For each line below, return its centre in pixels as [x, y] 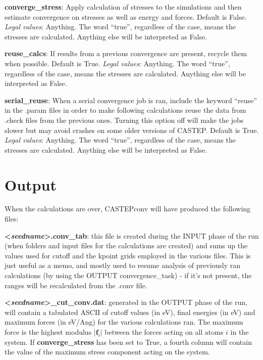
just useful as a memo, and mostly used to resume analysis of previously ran [123, 265]
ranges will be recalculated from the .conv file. [76, 285]
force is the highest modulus [48, 331]
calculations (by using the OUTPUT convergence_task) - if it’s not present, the [128, 275]
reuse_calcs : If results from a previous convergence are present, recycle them [126, 53]
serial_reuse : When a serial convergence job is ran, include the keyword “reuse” [131, 100]
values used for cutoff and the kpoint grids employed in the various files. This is [128, 255]
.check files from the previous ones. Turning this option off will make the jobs [124, 120]
